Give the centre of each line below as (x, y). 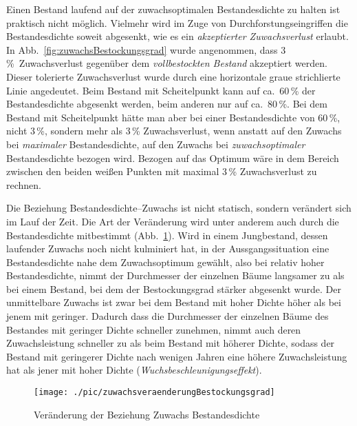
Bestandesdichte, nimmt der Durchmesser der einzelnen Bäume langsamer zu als (175, 275)
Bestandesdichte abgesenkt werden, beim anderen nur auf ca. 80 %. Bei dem (167, 104)
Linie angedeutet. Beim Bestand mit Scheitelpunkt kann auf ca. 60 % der (161, 90)
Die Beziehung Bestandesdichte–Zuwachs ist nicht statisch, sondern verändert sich (179, 208)
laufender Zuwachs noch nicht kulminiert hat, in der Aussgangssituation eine (168, 248)
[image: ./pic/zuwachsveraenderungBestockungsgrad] (154, 393)
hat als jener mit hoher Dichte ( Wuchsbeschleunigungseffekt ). (134, 370)
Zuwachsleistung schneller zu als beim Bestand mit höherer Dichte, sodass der (171, 343)
